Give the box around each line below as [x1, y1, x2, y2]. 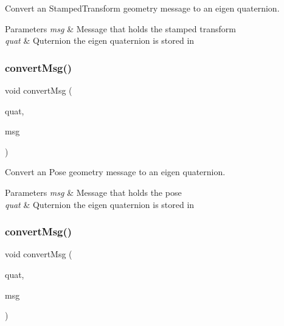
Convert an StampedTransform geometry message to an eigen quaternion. [5, 2, 280, 14]
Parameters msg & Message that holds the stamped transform [5, 22, 236, 35]
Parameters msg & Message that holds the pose [5, 186, 182, 198]
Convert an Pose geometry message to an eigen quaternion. [5, 165, 226, 178]
